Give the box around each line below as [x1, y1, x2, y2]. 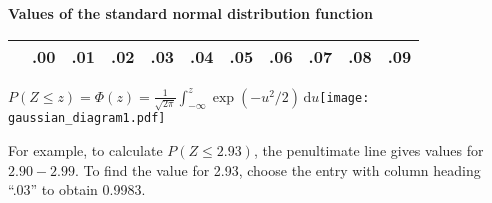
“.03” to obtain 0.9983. [8, 179, 146, 200]
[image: [319, 90, 370, 105]
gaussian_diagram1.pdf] [8, 111, 166, 126]
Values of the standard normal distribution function [8, 3, 374, 23]
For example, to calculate [8, 139, 163, 160]
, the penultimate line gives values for [253, 139, 484, 160]
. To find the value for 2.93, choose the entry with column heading [74, 159, 481, 180]
